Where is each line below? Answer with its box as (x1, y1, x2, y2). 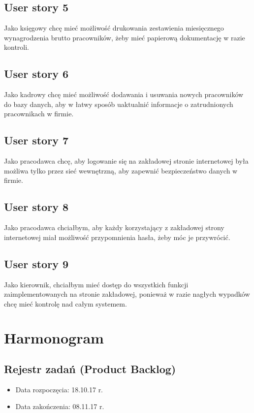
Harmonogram (4, 327, 104, 347)
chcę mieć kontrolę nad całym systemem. (4, 298, 127, 309)
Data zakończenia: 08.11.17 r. (15, 401, 104, 411)
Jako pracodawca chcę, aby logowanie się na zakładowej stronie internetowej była (4, 156, 249, 166)
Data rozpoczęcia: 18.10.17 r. (15, 384, 103, 394)
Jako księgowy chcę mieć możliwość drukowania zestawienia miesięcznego (4, 23, 224, 33)
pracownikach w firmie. (4, 108, 74, 119)
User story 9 (4, 256, 68, 271)
